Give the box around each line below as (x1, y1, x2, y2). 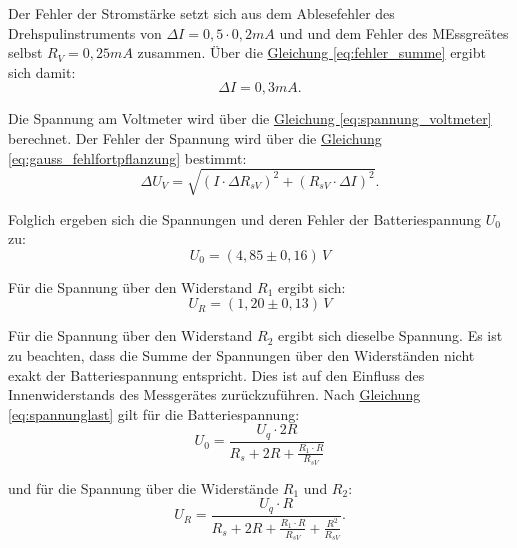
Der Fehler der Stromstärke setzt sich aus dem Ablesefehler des (8, 3, 395, 23)
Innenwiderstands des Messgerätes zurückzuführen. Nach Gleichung (8, 384, 421, 405)
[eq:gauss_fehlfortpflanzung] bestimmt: (8, 147, 247, 168)
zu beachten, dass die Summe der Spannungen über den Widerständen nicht (8, 345, 475, 366)
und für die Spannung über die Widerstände (8, 477, 279, 498)
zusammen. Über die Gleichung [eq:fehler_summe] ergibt (137, 42, 486, 63)
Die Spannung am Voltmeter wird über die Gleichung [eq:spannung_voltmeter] (8, 108, 492, 129)
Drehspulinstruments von (8, 22, 162, 43)
